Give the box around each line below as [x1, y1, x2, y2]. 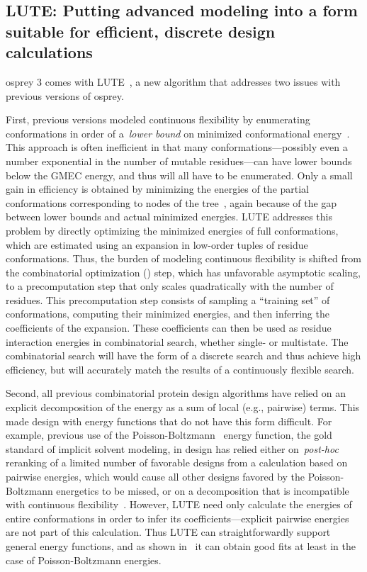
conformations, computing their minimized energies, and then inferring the [6, 306, 329, 321]
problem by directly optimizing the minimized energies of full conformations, [6, 223, 339, 237]
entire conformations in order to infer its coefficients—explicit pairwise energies [6, 510, 349, 525]
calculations [6, 41, 93, 63]
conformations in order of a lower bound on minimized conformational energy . [6, 125, 350, 140]
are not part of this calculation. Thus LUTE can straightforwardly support [6, 525, 331, 539]
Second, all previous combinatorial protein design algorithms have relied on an [6, 386, 346, 400]
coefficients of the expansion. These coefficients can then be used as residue [6, 320, 332, 335]
